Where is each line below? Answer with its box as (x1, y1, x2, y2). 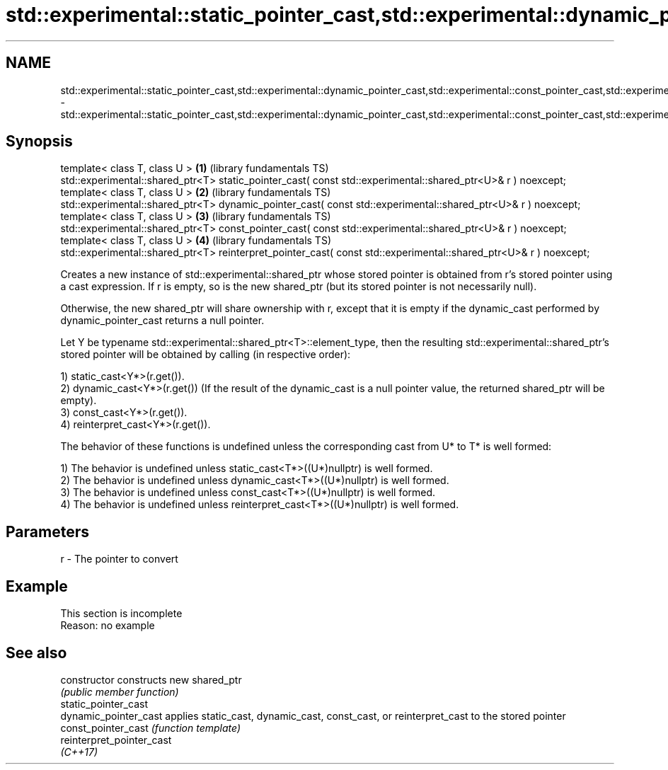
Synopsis (6, 132, 73, 151)
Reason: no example (60, 619, 155, 632)
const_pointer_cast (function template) (60, 721, 241, 734)
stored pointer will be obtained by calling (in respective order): (60, 348, 351, 361)
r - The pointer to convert (60, 553, 178, 565)
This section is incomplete (60, 607, 183, 620)
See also (6, 643, 67, 662)
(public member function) (60, 685, 179, 698)
